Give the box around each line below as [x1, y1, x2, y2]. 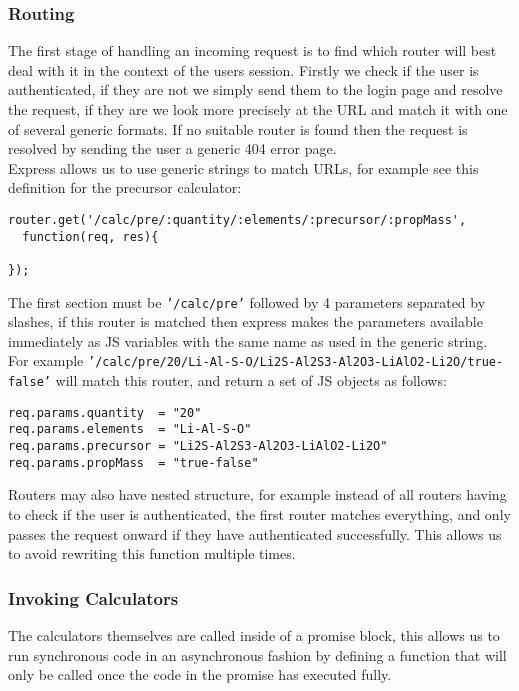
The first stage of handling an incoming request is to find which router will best [8, 40, 497, 61]
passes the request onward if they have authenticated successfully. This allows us [8, 523, 502, 544]
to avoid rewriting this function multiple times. [8, 543, 296, 564]
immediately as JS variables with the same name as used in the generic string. [8, 330, 488, 351]
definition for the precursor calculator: [8, 177, 242, 198]
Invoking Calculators [8, 585, 179, 610]
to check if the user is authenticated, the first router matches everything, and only [8, 503, 511, 524]
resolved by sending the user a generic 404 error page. [8, 138, 337, 159]
